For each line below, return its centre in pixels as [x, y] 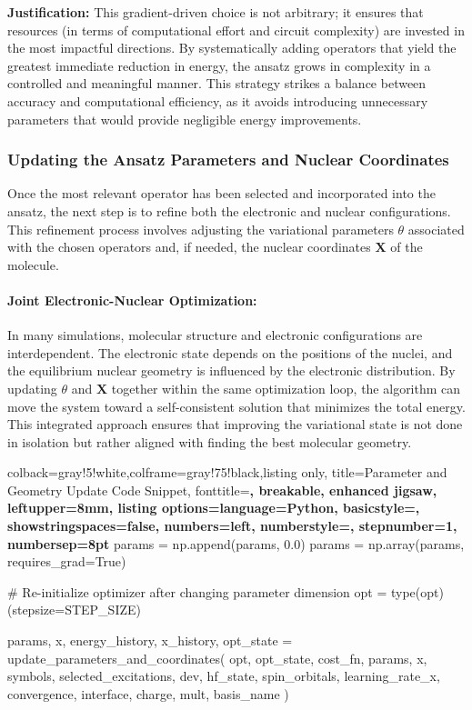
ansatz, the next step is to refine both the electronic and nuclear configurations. [229, 210]
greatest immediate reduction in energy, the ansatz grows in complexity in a [219, 65]
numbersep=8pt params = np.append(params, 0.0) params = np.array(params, [236, 543]
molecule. [33, 264]
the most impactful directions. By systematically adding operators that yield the [232, 48]
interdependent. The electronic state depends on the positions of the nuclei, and [230, 352]
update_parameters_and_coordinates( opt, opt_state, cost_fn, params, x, [217, 658]
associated [436, 229]
